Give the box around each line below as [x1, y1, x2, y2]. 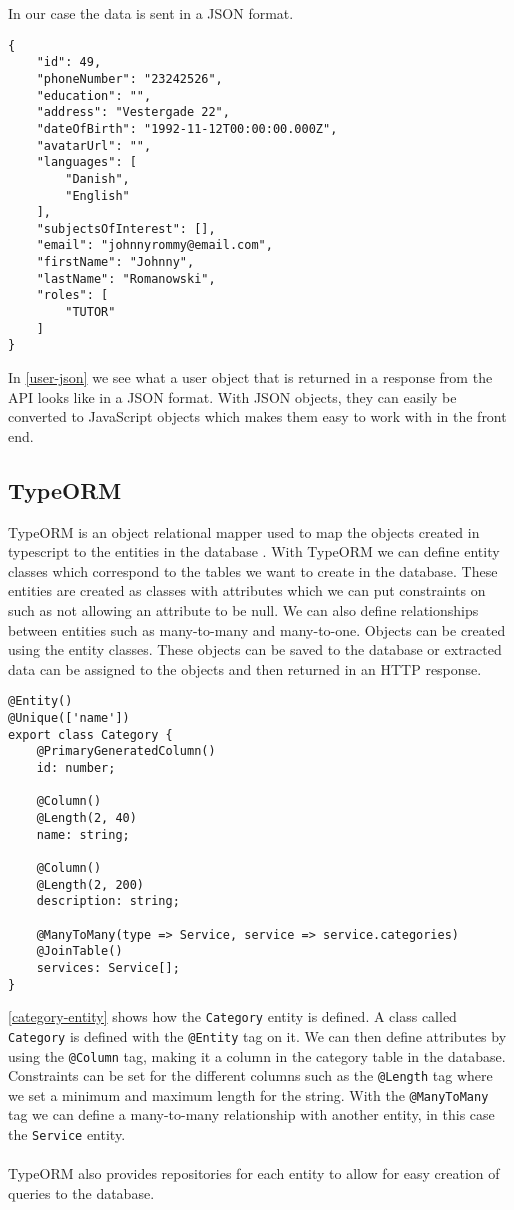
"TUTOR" [65, 305, 116, 320]
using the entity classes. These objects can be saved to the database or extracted [8, 639, 502, 660]
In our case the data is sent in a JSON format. [8, 3, 294, 23]
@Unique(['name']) [8, 711, 130, 726]
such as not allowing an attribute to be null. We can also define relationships [8, 600, 479, 621]
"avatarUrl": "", [36, 138, 152, 153]
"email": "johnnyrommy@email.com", [36, 238, 273, 253]
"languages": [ [36, 155, 137, 170]
